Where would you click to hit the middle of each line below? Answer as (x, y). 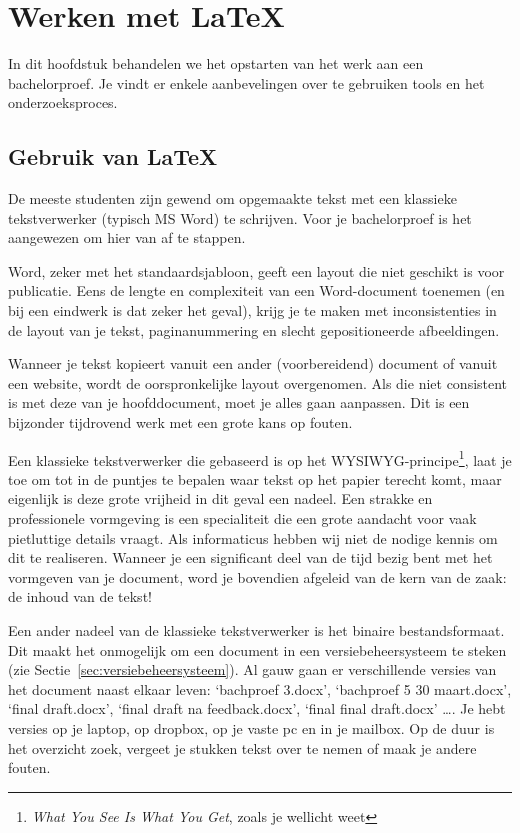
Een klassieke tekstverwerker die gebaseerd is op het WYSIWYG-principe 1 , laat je (260, 458)
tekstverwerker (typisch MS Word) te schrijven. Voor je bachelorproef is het (240, 217)
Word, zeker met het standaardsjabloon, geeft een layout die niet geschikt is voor (256, 270)
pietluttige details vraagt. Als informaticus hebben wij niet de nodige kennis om (253, 537)
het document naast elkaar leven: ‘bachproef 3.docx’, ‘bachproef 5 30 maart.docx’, (260, 688)
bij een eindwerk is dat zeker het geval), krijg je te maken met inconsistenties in (252, 310)
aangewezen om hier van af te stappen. (127, 237)
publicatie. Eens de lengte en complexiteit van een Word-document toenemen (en (256, 290)
